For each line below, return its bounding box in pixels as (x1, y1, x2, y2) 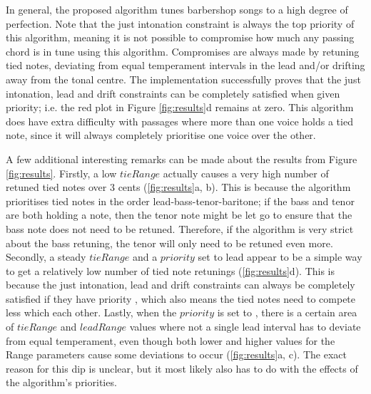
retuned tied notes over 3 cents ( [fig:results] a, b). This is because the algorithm (6, 180, 351, 195)
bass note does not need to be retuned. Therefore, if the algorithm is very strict (6, 221, 354, 236)
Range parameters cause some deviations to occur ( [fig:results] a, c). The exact (6, 347, 347, 362)
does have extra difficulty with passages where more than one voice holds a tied (6, 113, 353, 128)
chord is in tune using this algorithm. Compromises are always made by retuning (6, 43, 360, 58)
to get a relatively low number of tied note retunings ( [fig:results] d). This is (6, 263, 335, 278)
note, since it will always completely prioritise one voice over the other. (6, 128, 316, 142)
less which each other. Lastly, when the (6, 305, 177, 320)
